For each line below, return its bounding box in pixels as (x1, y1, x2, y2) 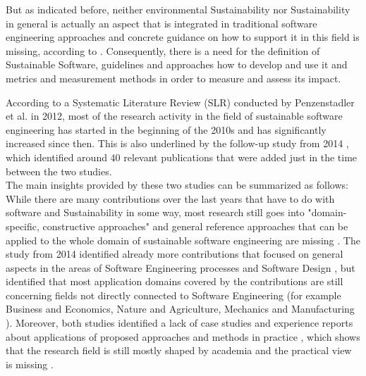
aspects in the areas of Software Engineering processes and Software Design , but (6, 260, 355, 275)
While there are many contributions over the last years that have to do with (6, 191, 335, 206)
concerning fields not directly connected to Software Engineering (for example (6, 287, 341, 302)
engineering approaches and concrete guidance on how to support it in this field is (6, 30, 360, 44)
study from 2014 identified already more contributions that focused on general (6, 246, 343, 261)
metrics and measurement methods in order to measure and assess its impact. (6, 70, 341, 85)
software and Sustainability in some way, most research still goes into (6, 205, 305, 220)
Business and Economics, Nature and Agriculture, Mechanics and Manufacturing (6, 301, 355, 316)
